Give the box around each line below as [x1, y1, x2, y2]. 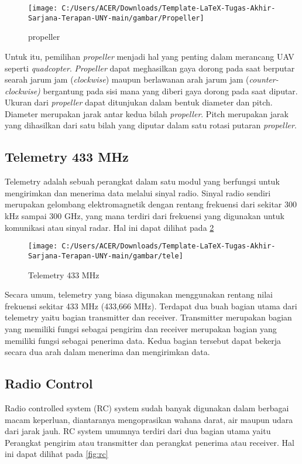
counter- [249, 73, 279, 86]
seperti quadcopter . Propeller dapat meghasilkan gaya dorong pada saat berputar [5, 62, 295, 74]
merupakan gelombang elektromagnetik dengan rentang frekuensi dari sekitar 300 [5, 198, 297, 210]
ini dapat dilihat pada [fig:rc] [5, 448, 108, 460]
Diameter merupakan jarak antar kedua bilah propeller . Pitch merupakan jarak [5, 107, 289, 120]
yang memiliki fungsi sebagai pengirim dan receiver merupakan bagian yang [5, 322, 277, 335]
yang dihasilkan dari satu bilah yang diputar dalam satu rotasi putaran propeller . [5, 119, 297, 131]
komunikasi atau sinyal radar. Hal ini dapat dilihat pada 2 [5, 221, 214, 233]
